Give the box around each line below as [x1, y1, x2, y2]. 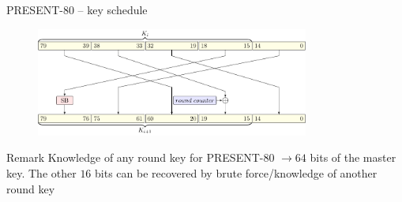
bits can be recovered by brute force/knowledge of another [95, 165, 378, 181]
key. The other [6, 165, 77, 181]
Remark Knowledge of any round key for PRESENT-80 [6, 149, 275, 166]
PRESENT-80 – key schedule [6, 2, 148, 17]
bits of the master [310, 149, 396, 166]
